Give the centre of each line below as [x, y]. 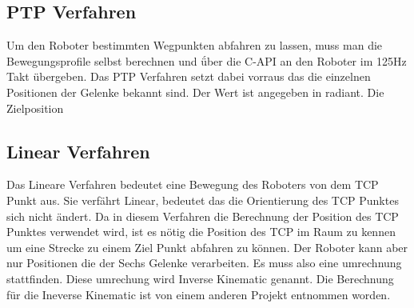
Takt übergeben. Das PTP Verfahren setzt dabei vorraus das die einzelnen [189, 76]
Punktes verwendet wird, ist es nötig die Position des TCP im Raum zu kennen [201, 232]
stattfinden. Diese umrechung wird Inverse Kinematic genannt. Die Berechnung [200, 278]
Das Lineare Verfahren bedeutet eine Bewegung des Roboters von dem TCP [193, 184]
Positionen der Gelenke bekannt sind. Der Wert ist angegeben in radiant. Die [195, 92]
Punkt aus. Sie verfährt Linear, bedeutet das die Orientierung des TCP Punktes [203, 200]
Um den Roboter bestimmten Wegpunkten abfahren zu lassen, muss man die [195, 45]
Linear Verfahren [78, 151]
